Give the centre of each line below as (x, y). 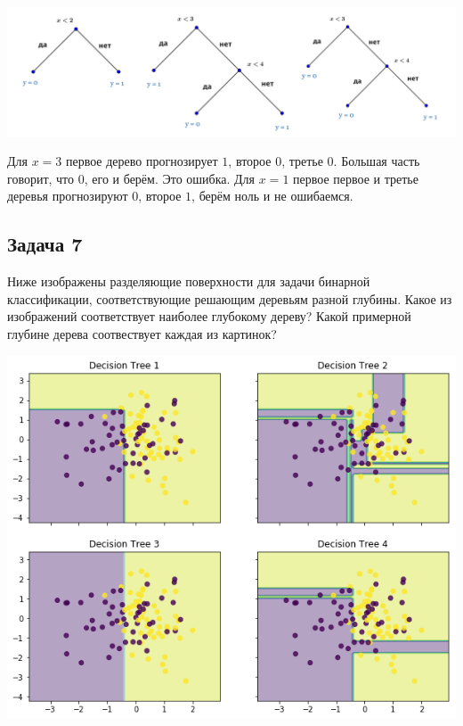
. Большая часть (377, 161)
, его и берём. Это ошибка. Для (170, 178)
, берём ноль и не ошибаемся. (272, 196)
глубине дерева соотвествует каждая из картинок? (142, 334)
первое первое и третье (356, 178)
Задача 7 (45, 244)
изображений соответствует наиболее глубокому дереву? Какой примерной (209, 316)
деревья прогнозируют (68, 196)
